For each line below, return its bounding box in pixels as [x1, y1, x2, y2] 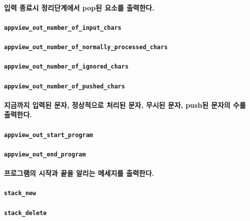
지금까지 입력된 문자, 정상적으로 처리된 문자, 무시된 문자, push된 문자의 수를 [4, 99, 246, 110]
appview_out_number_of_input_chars [4, 24, 122, 31]
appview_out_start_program [4, 131, 93, 139]
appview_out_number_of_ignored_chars [4, 63, 129, 71]
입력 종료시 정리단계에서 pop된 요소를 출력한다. [4, 2, 155, 12]
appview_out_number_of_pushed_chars [4, 82, 125, 90]
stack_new [4, 190, 36, 197]
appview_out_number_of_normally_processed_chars [4, 44, 168, 51]
